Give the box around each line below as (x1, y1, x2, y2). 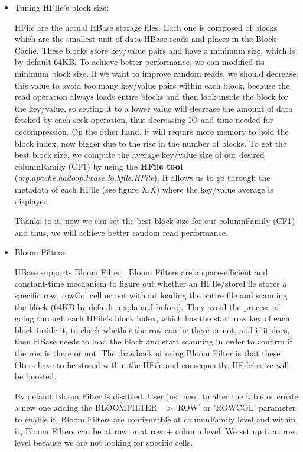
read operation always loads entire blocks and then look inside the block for (14, 90, 289, 103)
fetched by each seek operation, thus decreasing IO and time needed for (14, 113, 273, 126)
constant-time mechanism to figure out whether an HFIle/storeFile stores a (14, 277, 287, 290)
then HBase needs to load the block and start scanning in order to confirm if (14, 335, 292, 347)
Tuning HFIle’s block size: (14, 1, 109, 13)
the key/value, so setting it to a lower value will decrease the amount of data (14, 102, 293, 114)
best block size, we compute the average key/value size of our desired (14, 148, 265, 161)
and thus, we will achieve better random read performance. (14, 226, 228, 238)
